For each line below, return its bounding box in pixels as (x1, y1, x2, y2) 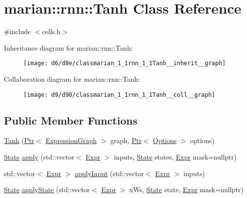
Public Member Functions (4, 112, 137, 127)
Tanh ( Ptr (4, 135, 35, 145)
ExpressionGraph (45, 135, 97, 145)
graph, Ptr (110, 135, 142, 145)
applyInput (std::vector (75, 168, 144, 178)
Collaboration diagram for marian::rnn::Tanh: (4, 73, 140, 84)
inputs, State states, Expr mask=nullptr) (114, 152, 237, 162)
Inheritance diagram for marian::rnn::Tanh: (4, 42, 133, 53)
